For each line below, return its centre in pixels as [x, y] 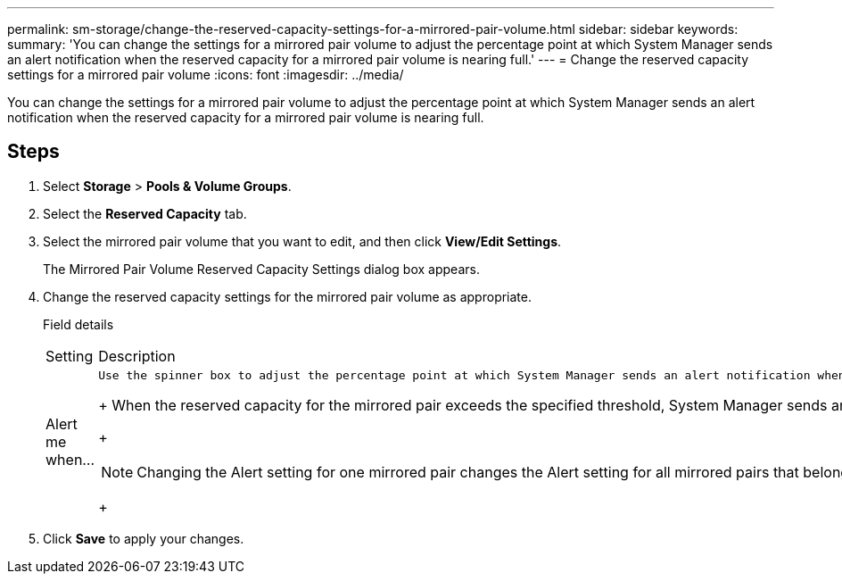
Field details [78, 324]
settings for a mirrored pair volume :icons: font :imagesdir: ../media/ [206, 75]
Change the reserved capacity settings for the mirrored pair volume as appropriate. [287, 296]
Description [137, 356]
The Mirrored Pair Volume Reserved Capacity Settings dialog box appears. [261, 269]
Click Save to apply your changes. [144, 538]
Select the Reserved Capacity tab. [145, 213]
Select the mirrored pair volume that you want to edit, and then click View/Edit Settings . [302, 241]
